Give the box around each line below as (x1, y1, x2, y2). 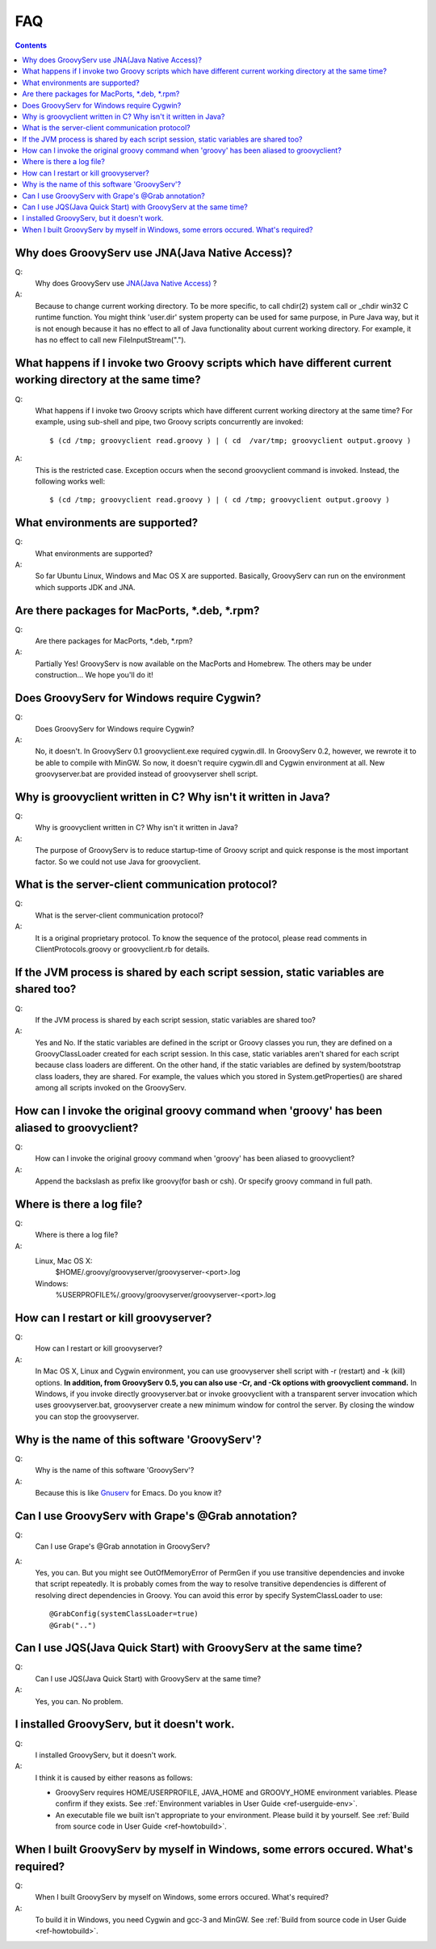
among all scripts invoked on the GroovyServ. (35, 1083, 187, 1093)
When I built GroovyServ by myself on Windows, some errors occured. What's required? (35, 1892, 329, 1902)
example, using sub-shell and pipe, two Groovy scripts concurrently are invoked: (35, 417, 304, 427)
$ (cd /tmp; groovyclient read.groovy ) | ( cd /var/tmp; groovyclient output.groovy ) (49, 436, 412, 445)
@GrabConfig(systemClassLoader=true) (49, 1609, 199, 1618)
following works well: (35, 476, 106, 486)
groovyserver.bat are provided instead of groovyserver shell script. (35, 769, 258, 779)
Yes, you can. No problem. (35, 1696, 124, 1706)
